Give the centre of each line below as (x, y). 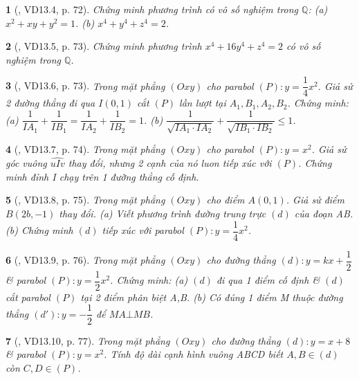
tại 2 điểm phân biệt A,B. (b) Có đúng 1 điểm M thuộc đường (212, 297)
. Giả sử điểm (315, 200)
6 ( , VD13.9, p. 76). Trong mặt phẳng (85, 260)
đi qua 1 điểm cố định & (268, 280)
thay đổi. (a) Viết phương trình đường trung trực (163, 214)
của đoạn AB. (324, 214)
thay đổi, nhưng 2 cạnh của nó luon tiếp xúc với (170, 163)
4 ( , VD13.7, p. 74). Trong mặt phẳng (85, 149)
